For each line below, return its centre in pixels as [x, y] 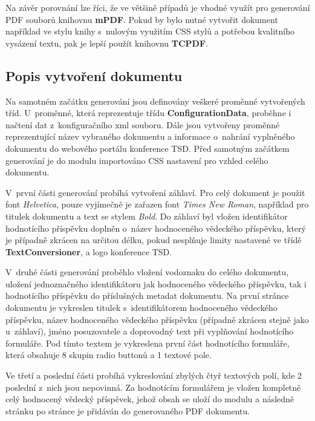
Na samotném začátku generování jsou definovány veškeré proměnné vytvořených [155, 101]
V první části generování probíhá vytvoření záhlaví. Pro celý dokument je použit [155, 192]
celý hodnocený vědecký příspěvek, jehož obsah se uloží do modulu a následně [150, 399]
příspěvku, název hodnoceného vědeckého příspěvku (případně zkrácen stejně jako [157, 319]
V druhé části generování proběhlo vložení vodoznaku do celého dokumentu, [147, 272]
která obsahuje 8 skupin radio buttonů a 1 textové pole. [109, 355]
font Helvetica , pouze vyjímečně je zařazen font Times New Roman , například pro [157, 204]
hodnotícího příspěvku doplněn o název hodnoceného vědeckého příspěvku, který [156, 228]
